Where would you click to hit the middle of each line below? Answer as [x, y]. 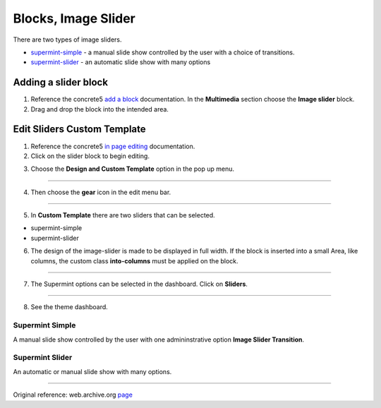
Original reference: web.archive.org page [73, 395]
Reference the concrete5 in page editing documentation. [113, 146]
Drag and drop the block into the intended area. [100, 109]
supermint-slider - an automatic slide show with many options [121, 62]
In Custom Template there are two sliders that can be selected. [123, 215]
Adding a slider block [61, 82]
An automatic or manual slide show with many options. [92, 371]
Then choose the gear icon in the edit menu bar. [101, 192]
